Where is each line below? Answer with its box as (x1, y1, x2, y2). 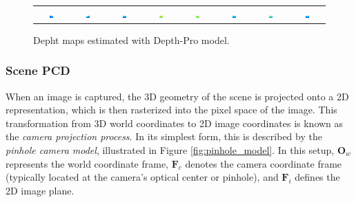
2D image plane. (6, 183, 75, 197)
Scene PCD (6, 62, 70, 79)
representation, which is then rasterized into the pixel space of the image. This (6, 102, 337, 117)
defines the (295, 170, 340, 184)
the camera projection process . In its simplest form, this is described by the (6, 129, 322, 144)
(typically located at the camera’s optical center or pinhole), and (6, 170, 279, 184)
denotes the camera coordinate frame (185, 156, 342, 170)
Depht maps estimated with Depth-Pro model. (33, 32, 230, 47)
